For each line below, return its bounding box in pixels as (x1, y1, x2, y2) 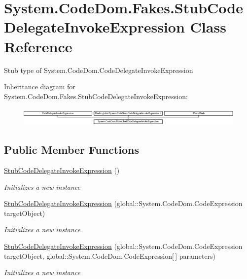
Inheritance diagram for (4, 81, 75, 92)
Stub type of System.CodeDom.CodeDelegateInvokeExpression (4, 65, 193, 75)
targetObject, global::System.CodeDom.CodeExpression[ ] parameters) (4, 250, 216, 261)
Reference (4, 36, 72, 56)
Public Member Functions (4, 142, 139, 157)
